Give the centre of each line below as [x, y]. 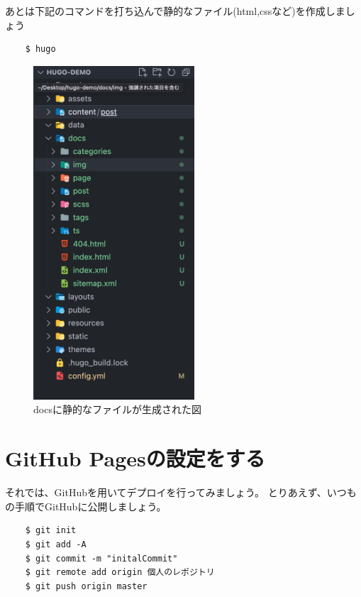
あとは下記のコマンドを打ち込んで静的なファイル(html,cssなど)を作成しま [175, 11]
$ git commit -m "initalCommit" [101, 558]
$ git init [51, 531]
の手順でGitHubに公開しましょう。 [86, 506]
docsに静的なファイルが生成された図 [117, 409]
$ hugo [40, 49]
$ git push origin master [86, 586]
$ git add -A [56, 544]
